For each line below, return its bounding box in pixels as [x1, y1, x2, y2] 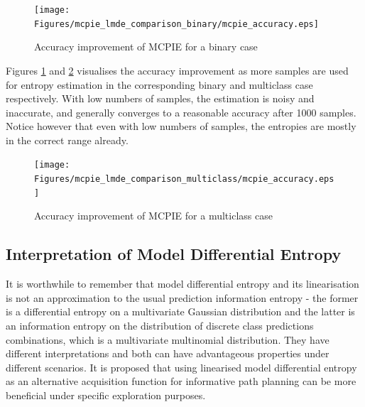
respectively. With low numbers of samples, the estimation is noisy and [6, 91, 315, 106]
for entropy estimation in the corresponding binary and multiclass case [6, 77, 313, 92]
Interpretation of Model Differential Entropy [6, 243, 342, 265]
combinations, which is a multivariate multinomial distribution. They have [6, 332, 329, 347]
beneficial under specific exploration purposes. [6, 387, 206, 402]
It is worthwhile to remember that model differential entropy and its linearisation [6, 276, 359, 291]
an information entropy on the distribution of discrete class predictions [6, 318, 314, 333]
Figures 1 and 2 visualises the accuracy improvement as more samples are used [6, 63, 349, 77]
